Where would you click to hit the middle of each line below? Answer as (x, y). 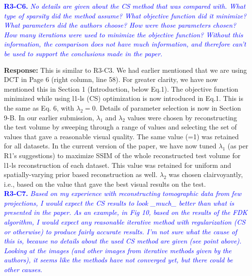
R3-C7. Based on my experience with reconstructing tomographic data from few (123, 193)
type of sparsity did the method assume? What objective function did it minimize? (125, 15)
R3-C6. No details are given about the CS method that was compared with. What (125, 6)
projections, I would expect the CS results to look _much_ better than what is (119, 203)
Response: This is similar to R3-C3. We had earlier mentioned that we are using (126, 70)
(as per (238, 146)
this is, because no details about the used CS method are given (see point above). (123, 241)
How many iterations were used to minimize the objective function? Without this (124, 34)
